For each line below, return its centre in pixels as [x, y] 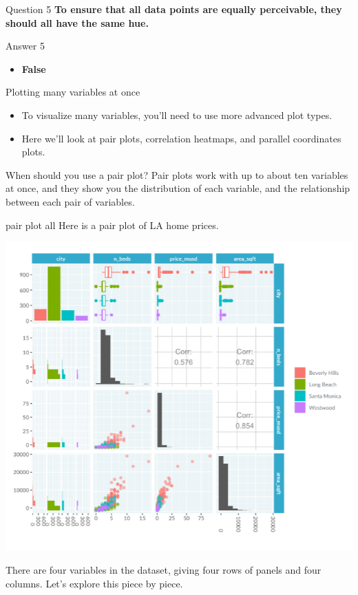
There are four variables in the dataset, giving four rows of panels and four [164, 570]
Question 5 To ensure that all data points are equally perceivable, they [174, 9]
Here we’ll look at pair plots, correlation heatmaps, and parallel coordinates [181, 138]
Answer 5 [25, 46]
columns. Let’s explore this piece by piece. [94, 583]
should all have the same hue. [77, 22]
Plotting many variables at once [73, 92]
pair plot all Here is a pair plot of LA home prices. [112, 225]
